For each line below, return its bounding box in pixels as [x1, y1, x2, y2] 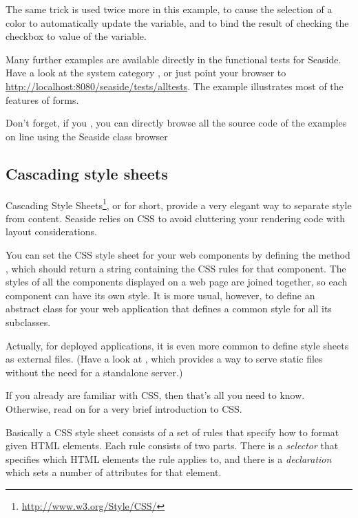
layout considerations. [6, 224, 97, 239]
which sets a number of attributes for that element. [6, 465, 222, 479]
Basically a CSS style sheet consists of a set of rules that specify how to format [6, 424, 339, 439]
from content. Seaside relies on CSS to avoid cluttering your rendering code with [6, 211, 346, 225]
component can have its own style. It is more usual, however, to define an [6, 288, 315, 302]
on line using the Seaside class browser [6, 129, 168, 143]
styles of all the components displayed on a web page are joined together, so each [6, 274, 348, 289]
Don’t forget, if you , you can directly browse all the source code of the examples [6, 116, 347, 130]
